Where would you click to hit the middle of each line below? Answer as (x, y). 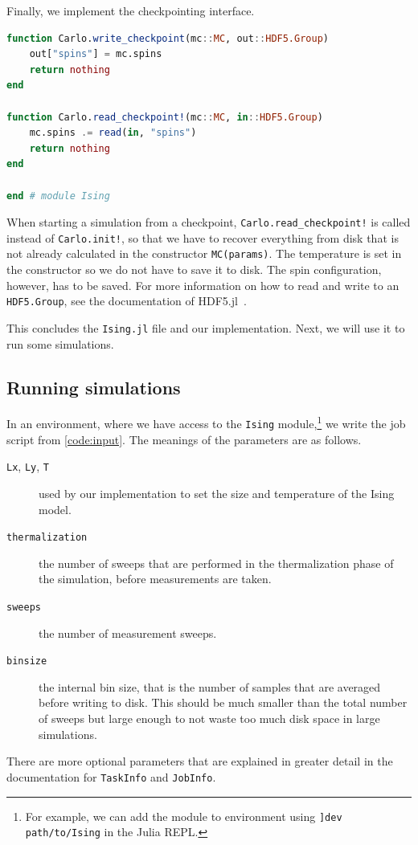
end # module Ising (58, 196)
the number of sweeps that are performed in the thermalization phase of (216, 563)
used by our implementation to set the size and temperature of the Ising (217, 493)
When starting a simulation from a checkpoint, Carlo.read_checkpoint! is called (209, 222)
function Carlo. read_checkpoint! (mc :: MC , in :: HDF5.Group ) (165, 117)
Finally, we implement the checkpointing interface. (131, 10)
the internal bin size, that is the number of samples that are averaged (210, 686)
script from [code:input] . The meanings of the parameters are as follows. (184, 439)
